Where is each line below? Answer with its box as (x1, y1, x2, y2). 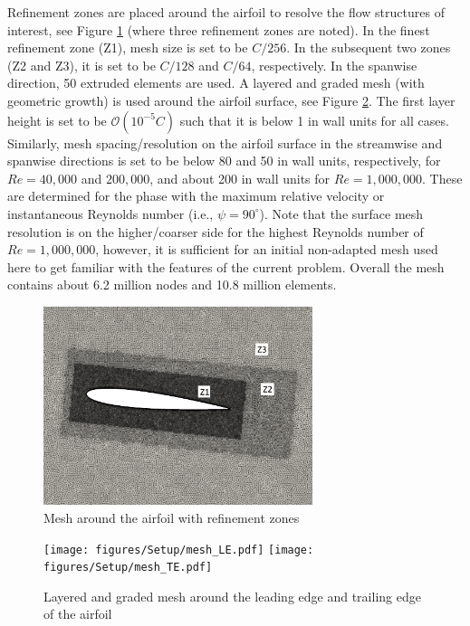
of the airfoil (43, 604, 112, 623)
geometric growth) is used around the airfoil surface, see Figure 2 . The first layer (7, 90, 456, 109)
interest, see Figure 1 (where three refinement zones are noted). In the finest (7, 20, 430, 39)
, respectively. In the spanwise (251, 55, 417, 74)
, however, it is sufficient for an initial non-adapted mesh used (95, 240, 438, 259)
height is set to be (7, 110, 107, 129)
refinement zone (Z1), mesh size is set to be (7, 38, 248, 57)
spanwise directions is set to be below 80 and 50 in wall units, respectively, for (7, 151, 441, 170)
